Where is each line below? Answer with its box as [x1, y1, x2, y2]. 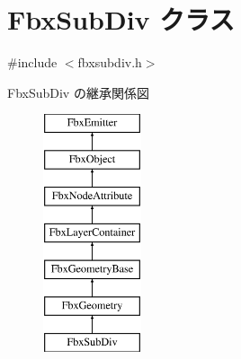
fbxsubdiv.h [77, 53, 142, 72]
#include [7, 53, 58, 72]
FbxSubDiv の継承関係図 [7, 83, 149, 101]
